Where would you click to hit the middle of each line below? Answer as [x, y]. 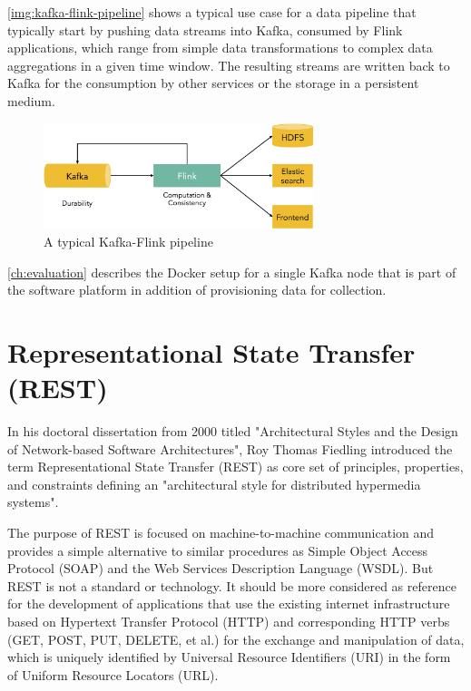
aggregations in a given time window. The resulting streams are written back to [229, 65]
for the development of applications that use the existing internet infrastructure [229, 603]
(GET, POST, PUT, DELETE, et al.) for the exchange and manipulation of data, [236, 639]
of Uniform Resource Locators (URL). [113, 674]
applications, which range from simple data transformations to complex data [220, 48]
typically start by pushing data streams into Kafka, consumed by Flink [205, 29]
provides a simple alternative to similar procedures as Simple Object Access [218, 550]
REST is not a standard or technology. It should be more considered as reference [232, 585]
